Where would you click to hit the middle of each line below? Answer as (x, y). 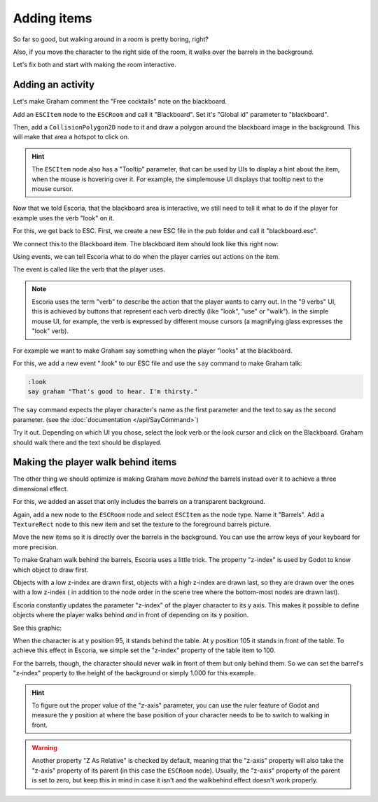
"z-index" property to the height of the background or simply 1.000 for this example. (134, 673)
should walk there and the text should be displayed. (87, 442)
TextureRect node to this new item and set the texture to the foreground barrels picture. (142, 524)
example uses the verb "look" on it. (64, 218)
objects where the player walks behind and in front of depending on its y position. (131, 615)
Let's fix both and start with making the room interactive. (94, 65)
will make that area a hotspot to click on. (71, 137)
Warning (44, 748)
